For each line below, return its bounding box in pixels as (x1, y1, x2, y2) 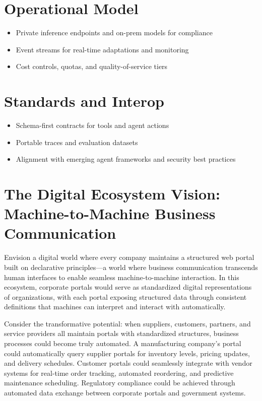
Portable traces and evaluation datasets (16, 137, 138, 147)
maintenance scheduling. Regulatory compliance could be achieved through (4, 377, 235, 388)
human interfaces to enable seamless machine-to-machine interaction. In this (4, 272, 239, 282)
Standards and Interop (4, 91, 164, 111)
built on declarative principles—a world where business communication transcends (4, 261, 258, 272)
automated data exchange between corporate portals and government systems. (4, 387, 246, 398)
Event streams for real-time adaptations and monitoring (16, 44, 189, 54)
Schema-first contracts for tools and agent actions (16, 120, 169, 130)
